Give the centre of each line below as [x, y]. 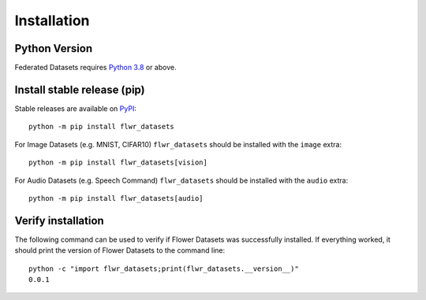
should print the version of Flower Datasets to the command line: [120, 250]
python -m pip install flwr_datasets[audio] [116, 198]
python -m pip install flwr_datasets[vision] [118, 163]
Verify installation [59, 220]
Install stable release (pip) [80, 89]
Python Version [54, 48]
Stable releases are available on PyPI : [76, 108]
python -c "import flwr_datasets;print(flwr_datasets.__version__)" [164, 269]
